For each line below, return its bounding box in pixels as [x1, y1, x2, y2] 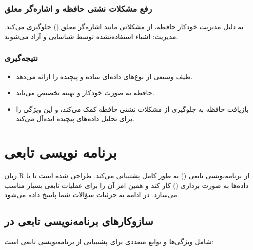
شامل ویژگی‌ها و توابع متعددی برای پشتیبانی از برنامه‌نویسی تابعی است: [4, 236, 214, 247]
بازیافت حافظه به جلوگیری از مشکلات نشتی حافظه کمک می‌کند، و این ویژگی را [16, 104, 249, 114]
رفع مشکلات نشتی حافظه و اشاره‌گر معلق [4, 2, 152, 14]
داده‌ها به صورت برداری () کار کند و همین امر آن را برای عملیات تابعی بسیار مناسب [4, 180, 249, 190]
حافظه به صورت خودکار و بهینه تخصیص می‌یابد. [16, 87, 155, 98]
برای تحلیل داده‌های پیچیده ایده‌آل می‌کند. [16, 113, 135, 124]
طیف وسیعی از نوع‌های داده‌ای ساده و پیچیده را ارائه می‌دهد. [16, 71, 193, 81]
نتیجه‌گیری [4, 52, 38, 64]
